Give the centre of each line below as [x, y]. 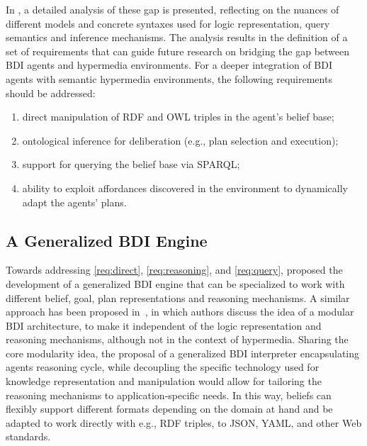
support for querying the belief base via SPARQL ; [131, 164]
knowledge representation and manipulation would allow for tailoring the [164, 381]
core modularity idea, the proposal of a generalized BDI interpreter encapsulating [183, 353]
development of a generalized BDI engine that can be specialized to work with [175, 283]
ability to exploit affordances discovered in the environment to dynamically [185, 188]
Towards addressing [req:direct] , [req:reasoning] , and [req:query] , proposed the [174, 270]
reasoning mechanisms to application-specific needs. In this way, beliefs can [169, 395]
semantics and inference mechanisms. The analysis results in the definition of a [177, 37]
